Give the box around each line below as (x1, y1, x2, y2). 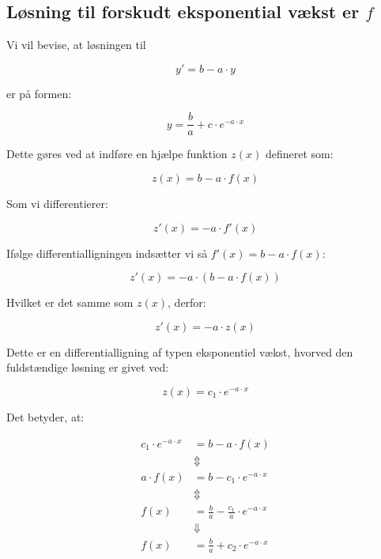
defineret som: (265, 145, 334, 162)
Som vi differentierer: (6, 195, 108, 212)
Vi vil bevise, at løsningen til (6, 36, 146, 53)
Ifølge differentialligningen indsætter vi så (6, 244, 208, 261)
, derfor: (168, 294, 206, 311)
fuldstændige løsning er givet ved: (6, 359, 169, 376)
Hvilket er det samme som (6, 294, 134, 311)
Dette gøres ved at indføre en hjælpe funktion (6, 145, 228, 162)
